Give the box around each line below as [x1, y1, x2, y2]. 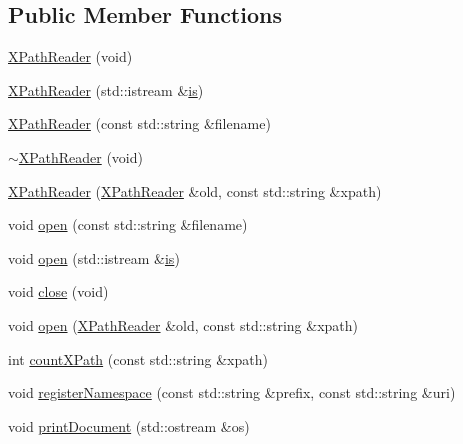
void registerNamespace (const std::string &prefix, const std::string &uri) [8, 382, 456, 403]
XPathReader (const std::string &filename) [8, 113, 271, 134]
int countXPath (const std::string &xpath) [8, 348, 268, 369]
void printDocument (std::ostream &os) [8, 415, 250, 436]
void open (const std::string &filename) [8, 214, 248, 235]
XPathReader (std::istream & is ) [8, 79, 204, 100]
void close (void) [8, 281, 109, 302]
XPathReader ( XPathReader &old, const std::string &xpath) [8, 180, 382, 201]
